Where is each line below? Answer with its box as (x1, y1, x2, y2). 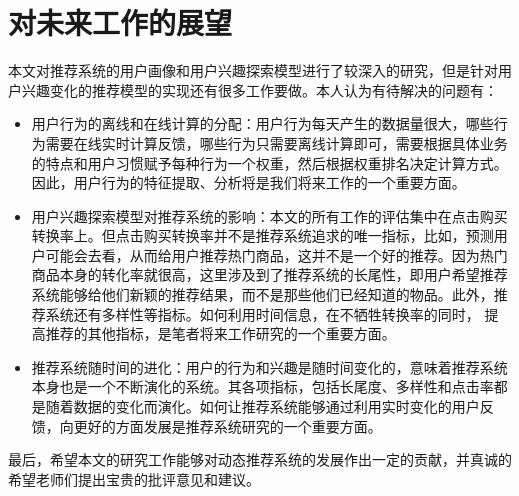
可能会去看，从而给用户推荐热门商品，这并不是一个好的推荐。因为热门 (45, 244, 508, 265)
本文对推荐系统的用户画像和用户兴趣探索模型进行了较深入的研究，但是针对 (8, 60, 498, 81)
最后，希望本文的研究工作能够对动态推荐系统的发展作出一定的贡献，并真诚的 (8, 449, 512, 470)
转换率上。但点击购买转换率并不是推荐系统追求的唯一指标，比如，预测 (31, 225, 494, 246)
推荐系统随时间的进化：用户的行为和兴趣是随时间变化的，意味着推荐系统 (31, 356, 508, 377)
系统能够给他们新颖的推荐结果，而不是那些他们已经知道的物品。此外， (31, 284, 494, 305)
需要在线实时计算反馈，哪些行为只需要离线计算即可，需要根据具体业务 (45, 132, 508, 153)
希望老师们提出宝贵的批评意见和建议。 (8, 468, 260, 489)
